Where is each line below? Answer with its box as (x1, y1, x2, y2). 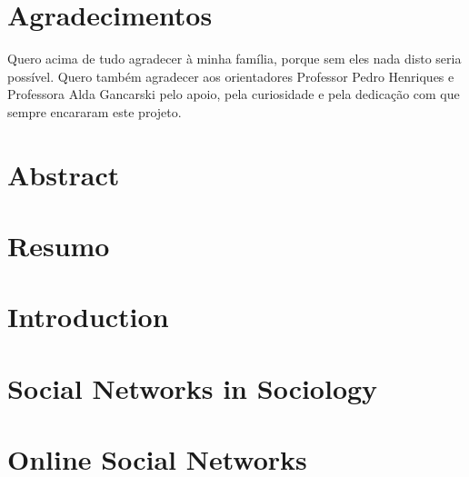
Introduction (7, 298, 169, 335)
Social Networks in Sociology (7, 369, 378, 406)
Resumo (7, 227, 110, 264)
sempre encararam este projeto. (7, 102, 182, 121)
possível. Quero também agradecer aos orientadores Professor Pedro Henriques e (7, 66, 454, 85)
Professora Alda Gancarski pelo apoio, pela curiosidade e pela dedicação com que (7, 84, 460, 104)
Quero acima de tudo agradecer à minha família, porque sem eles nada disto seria (7, 49, 462, 68)
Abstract (7, 155, 120, 193)
